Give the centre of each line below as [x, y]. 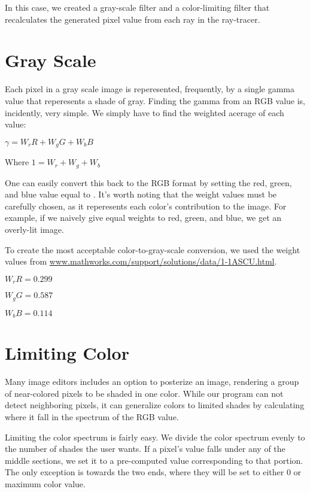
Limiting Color [67, 353]
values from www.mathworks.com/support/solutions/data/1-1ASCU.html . [141, 261]
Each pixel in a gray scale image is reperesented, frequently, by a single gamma [150, 89]
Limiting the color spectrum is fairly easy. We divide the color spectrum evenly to [155, 437]
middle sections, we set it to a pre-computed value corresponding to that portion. [154, 460]
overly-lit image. [34, 229]
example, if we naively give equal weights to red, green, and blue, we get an [143, 218]
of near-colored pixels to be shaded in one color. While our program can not [144, 393]
